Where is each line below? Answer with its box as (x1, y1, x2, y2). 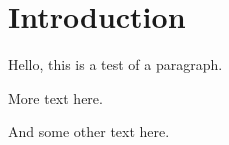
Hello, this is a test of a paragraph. (8, 54, 223, 75)
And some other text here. (8, 121, 170, 142)
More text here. (8, 87, 103, 108)
